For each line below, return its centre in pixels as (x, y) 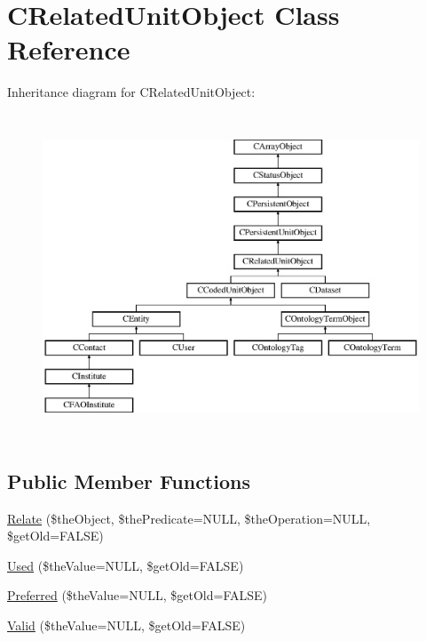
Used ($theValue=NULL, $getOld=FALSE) (126, 565)
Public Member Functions (129, 481)
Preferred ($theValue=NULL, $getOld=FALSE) (138, 595)
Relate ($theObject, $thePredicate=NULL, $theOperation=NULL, (189, 518)
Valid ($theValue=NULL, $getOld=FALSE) (126, 625)
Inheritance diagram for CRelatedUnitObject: (131, 92)
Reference (69, 49)
